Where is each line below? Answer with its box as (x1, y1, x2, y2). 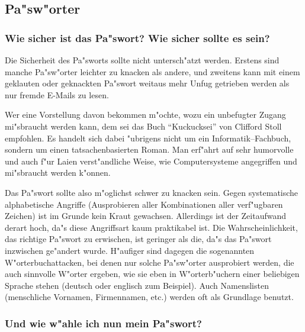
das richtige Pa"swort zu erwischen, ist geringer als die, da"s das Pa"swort (5, 233, 272, 245)
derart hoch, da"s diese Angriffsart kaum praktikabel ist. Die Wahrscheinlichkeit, (5, 221, 298, 233)
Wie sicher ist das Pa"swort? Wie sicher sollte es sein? (5, 30, 270, 45)
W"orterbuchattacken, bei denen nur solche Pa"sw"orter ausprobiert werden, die (5, 256, 294, 268)
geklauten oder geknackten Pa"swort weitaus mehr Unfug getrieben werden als (5, 77, 290, 89)
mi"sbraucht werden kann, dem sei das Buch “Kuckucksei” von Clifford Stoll (5, 120, 282, 132)
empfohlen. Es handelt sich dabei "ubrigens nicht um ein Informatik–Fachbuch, (5, 131, 291, 144)
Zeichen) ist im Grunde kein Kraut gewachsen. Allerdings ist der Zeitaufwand (5, 209, 287, 222)
